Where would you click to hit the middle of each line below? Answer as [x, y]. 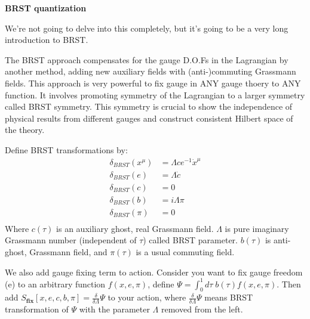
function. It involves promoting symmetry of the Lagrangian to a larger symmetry [155, 95]
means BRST [229, 297]
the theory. [25, 130]
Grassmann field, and [68, 251]
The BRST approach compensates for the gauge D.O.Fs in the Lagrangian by [147, 59]
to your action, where [147, 297]
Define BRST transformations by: [66, 149]
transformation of [37, 309]
